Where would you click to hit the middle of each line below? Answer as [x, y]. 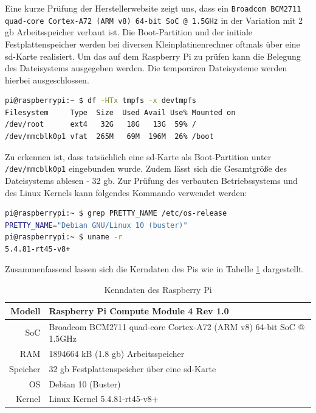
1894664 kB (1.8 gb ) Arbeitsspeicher [117, 353]
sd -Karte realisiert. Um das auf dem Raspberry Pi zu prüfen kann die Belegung [153, 56]
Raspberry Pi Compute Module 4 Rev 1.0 [139, 310]
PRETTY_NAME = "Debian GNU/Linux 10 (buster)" [96, 225]
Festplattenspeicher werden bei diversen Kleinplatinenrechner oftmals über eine [153, 44]
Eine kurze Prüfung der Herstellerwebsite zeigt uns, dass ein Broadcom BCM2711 [153, 8]
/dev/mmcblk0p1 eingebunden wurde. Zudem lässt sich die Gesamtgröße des [146, 168]
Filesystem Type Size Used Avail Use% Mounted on [120, 112]
